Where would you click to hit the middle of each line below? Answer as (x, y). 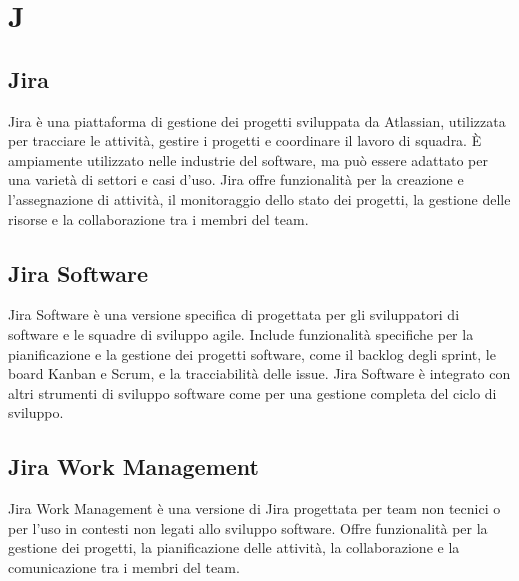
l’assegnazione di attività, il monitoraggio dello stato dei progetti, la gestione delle (259, 198)
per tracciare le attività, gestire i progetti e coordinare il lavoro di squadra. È (245, 140)
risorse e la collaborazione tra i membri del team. (158, 218)
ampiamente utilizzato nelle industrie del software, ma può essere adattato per (248, 159)
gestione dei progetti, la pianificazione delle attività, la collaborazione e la (234, 547)
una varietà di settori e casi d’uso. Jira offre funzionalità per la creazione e (236, 179)
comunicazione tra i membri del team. (124, 566)
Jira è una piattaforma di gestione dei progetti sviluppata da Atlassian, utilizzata (257, 120)
